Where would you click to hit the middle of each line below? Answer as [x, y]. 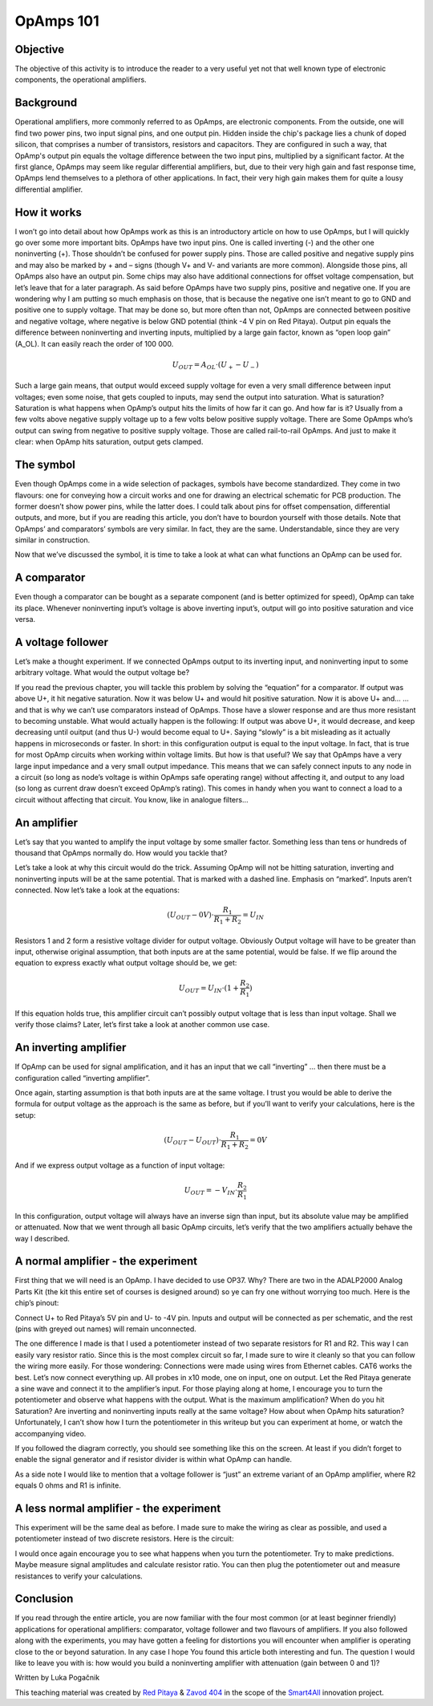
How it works [48, 212]
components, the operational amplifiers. [81, 79]
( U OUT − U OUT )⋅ [193, 1141]
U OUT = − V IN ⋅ [211, 1192]
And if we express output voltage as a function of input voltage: [120, 1166]
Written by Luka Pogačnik [57, 1678]
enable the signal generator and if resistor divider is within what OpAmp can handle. [154, 1460]
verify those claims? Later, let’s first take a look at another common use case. [142, 1025]
